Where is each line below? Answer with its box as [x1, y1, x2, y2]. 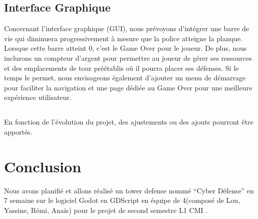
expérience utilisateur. [4, 92, 72, 102]
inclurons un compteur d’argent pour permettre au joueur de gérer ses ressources [4, 52, 252, 63]
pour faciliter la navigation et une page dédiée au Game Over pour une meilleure [4, 82, 252, 92]
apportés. [4, 126, 33, 137]
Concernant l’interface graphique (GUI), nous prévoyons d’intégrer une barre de [4, 23, 249, 34]
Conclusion [4, 156, 82, 176]
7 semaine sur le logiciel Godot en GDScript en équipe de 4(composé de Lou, [4, 195, 240, 205]
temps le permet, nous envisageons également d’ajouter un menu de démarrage [4, 72, 246, 83]
